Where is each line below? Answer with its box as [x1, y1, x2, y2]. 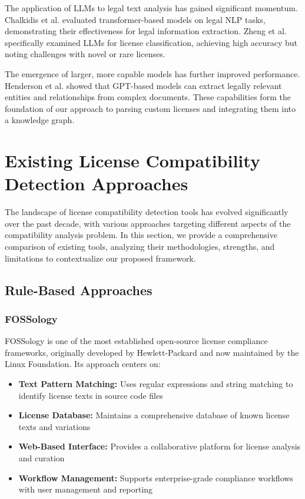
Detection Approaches [5, 171, 188, 196]
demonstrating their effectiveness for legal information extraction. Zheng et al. [5, 25, 287, 37]
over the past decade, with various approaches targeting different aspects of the [5, 217, 291, 229]
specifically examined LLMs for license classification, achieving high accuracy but [5, 36, 298, 48]
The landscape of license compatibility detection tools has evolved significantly [5, 206, 289, 218]
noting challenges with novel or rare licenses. [5, 48, 165, 60]
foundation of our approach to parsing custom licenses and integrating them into [5, 102, 296, 114]
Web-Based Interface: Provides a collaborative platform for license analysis [18, 440, 301, 452]
